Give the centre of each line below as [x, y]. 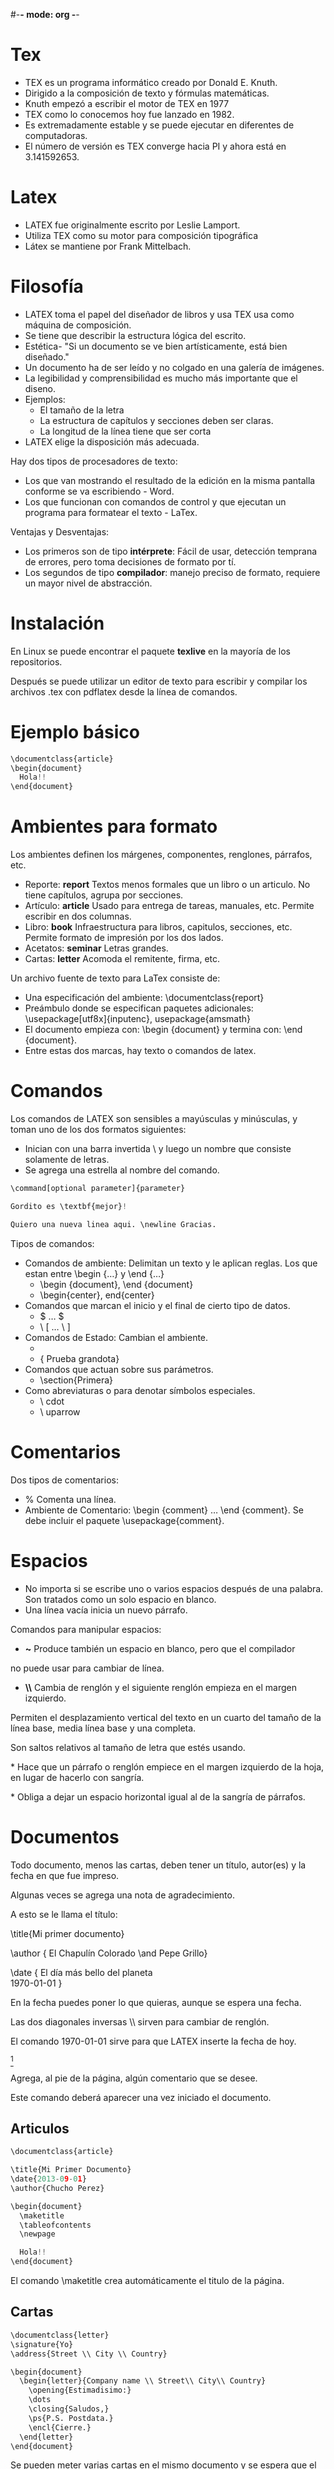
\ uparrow [60, 1411]
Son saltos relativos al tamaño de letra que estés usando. [128, 1747]
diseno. [40, 388]
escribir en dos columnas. [78, 916]
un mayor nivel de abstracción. [88, 583]
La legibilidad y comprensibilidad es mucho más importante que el [161, 378]
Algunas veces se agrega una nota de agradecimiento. [122, 1895]
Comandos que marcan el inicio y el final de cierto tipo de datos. [157, 1305]
